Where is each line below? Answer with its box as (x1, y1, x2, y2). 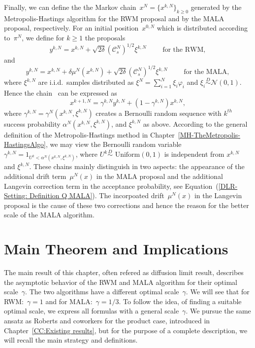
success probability (4, 118, 61, 129)
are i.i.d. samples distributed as (38, 77, 134, 87)
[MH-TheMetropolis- (178, 129, 240, 139)
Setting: (4, 190, 28, 201)
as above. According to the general (143, 118, 248, 129)
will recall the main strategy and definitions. (4, 335, 138, 345)
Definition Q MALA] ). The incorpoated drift (30, 190, 164, 201)
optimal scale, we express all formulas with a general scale (4, 306, 179, 316)
